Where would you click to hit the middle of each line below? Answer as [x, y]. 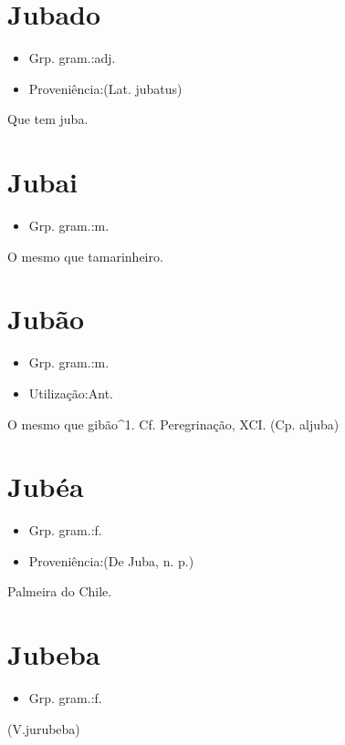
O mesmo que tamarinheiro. [85, 256]
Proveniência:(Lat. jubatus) [105, 88]
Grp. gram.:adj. [72, 58]
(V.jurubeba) [44, 728]
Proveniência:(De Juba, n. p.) [111, 560]
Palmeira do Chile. [60, 591]
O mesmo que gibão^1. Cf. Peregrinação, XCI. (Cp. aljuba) [173, 424]
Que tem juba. [48, 119]
